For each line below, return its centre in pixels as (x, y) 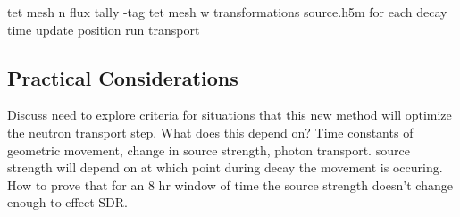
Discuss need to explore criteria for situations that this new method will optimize (230, 115)
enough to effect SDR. (67, 202)
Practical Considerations (123, 77)
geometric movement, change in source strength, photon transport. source (209, 150)
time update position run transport (104, 29)
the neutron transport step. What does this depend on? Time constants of (210, 132)
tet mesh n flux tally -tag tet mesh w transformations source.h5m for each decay (227, 12)
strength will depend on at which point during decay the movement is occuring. (225, 167)
